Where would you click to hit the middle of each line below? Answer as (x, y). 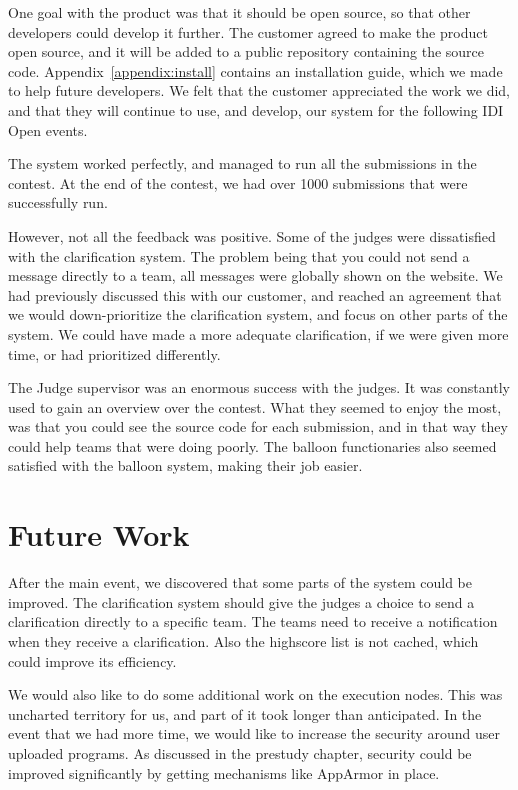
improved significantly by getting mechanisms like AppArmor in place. (224, 772)
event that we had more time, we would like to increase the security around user (254, 733)
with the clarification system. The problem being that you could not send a (239, 255)
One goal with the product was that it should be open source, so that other (239, 12)
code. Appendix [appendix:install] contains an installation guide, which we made (255, 70)
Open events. (48, 129)
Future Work (99, 534)
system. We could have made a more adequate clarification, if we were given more (258, 333)
